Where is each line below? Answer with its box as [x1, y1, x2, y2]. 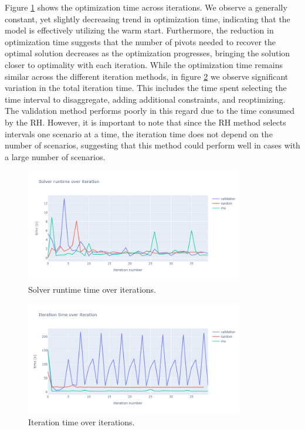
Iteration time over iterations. [28, 416, 135, 428]
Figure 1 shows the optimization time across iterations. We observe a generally [5, 1, 287, 13]
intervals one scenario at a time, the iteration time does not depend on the [5, 127, 273, 140]
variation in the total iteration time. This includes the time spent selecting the [5, 82, 287, 94]
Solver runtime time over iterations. [28, 283, 157, 296]
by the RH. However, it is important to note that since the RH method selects [5, 116, 286, 128]
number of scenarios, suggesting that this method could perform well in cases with [5, 139, 300, 151]
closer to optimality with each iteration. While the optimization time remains [5, 58, 283, 70]
